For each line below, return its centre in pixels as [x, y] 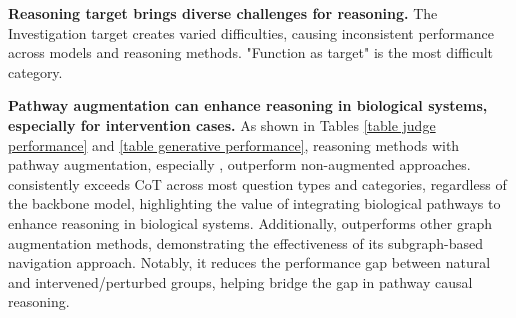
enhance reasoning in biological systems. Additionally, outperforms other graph [250, 222]
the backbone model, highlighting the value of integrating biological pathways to [254, 203]
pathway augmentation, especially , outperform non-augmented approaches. [239, 164]
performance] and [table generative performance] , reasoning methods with [234, 144]
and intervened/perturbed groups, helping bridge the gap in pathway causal [240, 281]
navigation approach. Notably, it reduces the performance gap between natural [249, 262]
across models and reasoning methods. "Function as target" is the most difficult [251, 52]
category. [35, 71]
